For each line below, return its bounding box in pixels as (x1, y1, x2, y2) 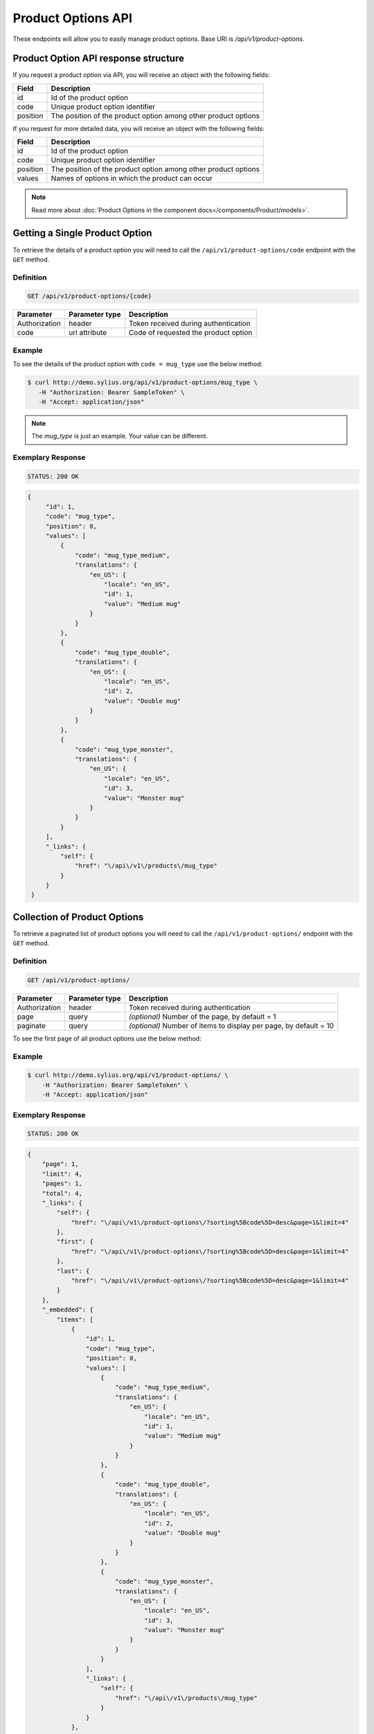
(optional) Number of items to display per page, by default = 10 (128, 1020, 335, 1030)
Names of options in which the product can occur (51, 173, 213, 183)
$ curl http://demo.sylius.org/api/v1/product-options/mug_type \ (27, 379, 258, 386)
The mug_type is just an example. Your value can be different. (31, 432, 208, 440)
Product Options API (12, 10, 133, 26)
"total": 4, (42, 1190, 83, 1197)
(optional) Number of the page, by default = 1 (128, 1011, 276, 1021)
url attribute (69, 328, 107, 338)
